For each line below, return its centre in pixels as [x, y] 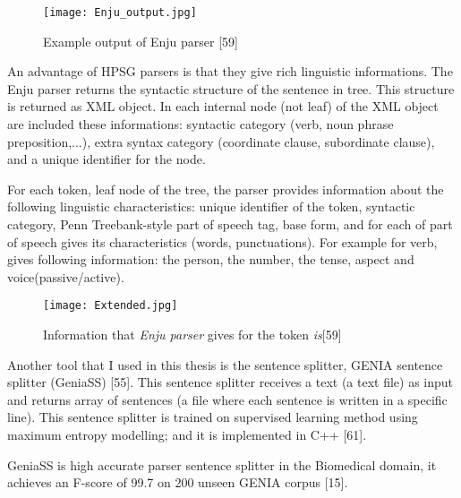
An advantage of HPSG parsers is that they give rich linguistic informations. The [230, 71]
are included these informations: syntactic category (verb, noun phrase [201, 124]
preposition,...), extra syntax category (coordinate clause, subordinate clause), [221, 141]
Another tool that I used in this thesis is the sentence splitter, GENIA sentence [225, 364]
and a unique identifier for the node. [107, 159]
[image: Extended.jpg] [111, 306]
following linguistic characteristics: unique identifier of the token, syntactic [211, 206]
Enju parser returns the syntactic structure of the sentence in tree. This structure [231, 88]
